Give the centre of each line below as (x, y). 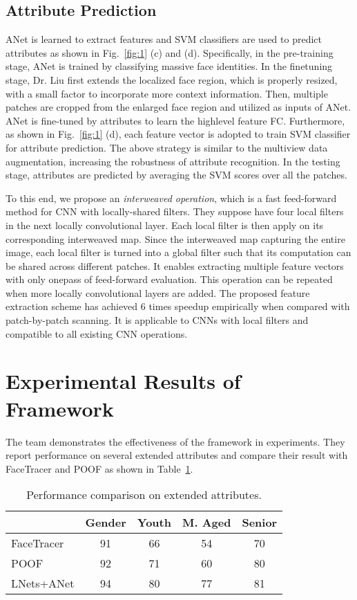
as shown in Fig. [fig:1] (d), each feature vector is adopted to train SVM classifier (178, 134)
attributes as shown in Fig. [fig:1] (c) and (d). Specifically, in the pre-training (170, 52)
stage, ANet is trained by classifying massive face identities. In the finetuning (169, 66)
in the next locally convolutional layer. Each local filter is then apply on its (165, 225)
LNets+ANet (43, 583)
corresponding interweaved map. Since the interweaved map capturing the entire (175, 238)
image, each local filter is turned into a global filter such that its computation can (178, 252)
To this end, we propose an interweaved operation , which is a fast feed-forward (171, 198)
